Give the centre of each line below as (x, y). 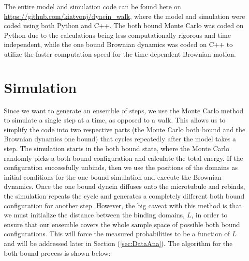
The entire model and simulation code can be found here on (93, 6)
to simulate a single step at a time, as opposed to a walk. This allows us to (115, 120)
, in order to (210, 215)
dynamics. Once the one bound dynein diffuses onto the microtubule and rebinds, (124, 186)
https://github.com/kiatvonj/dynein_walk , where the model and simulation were (124, 16)
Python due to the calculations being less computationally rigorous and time (117, 35)
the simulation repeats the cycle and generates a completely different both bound (124, 196)
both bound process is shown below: (57, 253)
